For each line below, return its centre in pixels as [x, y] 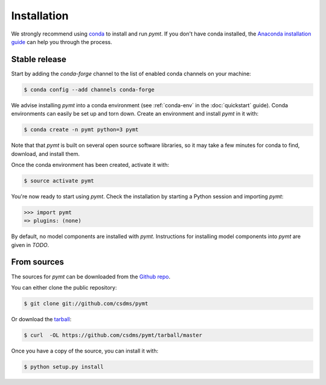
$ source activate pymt [59, 180]
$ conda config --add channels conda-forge [89, 89]
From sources [38, 262]
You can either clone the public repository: [64, 287]
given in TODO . [30, 245]
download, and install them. [46, 154]
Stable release [39, 59]
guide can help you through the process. [62, 42]
